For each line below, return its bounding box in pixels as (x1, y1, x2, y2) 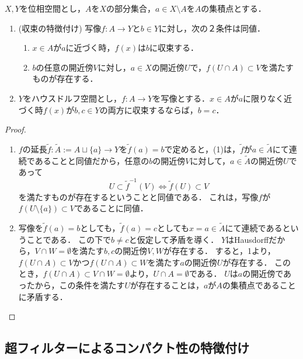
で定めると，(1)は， (164, 142, 240, 155)
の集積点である (222, 279, 280, 291)
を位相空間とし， (19, 2, 85, 14)
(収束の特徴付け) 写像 (18, 22, 102, 34)
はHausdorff (226, 233, 269, 245)
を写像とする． (152, 92, 210, 104)
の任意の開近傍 (36, 61, 93, 73)
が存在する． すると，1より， (163, 245, 276, 257)
